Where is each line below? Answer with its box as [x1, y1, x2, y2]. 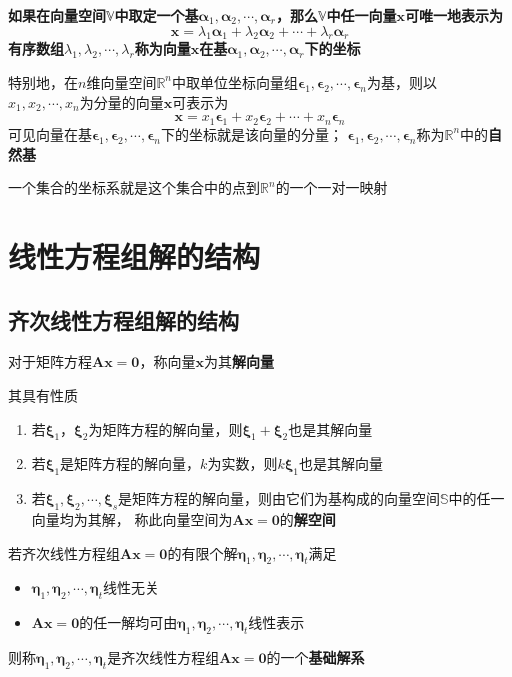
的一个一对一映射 [275, 177, 388, 198]
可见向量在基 [8, 123, 92, 144]
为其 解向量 [203, 351, 274, 372]
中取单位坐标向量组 [172, 71, 299, 92]
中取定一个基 [114, 5, 199, 25]
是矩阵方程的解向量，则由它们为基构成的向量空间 [118, 488, 441, 509]
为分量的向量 [79, 91, 164, 112]
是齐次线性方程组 [107, 646, 220, 667]
